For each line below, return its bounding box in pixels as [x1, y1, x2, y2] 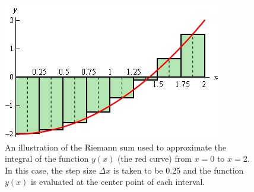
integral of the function [5, 152, 89, 165]
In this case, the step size [5, 164, 96, 176]
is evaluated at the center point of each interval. [31, 175, 205, 188]
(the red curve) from [117, 152, 192, 165]
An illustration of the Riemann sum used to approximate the [5, 140, 227, 153]
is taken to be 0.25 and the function [113, 164, 244, 176]
